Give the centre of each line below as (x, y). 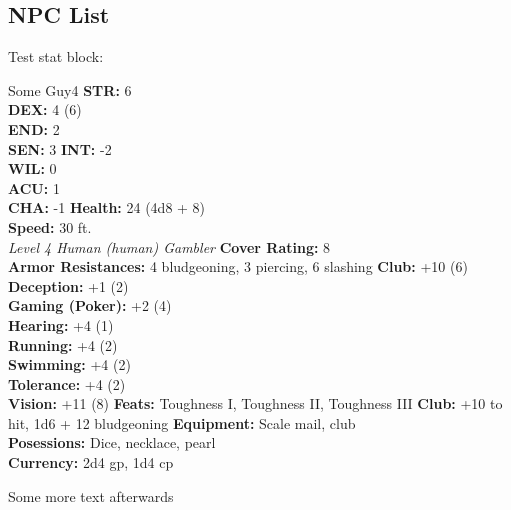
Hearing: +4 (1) (61, 324)
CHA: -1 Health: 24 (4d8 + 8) (107, 207)
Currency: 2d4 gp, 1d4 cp (91, 462)
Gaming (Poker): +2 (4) (90, 305)
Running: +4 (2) (63, 344)
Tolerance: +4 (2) (67, 383)
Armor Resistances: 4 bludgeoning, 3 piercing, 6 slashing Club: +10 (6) (238, 266)
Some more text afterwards (91, 495)
